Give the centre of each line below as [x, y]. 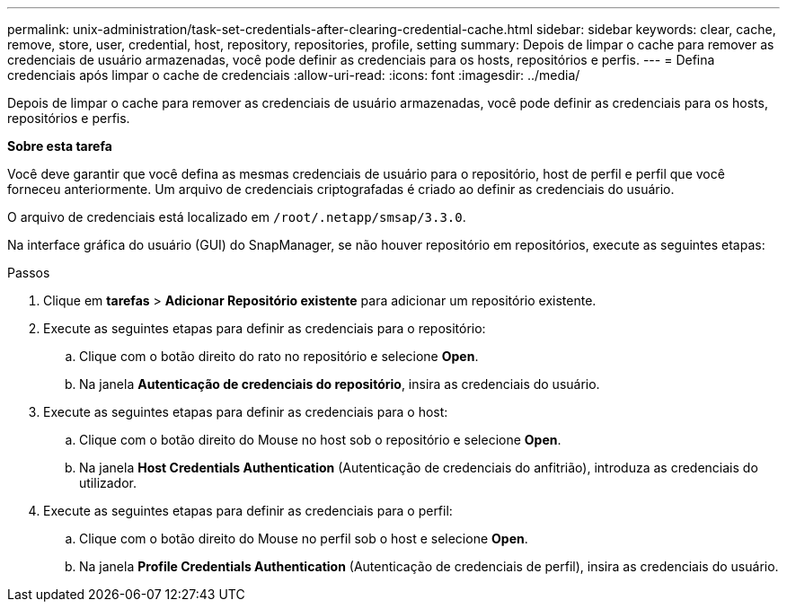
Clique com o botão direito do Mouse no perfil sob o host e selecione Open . [304, 538]
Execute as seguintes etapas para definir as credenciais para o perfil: [248, 511]
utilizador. [108, 483]
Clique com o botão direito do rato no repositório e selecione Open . [279, 356]
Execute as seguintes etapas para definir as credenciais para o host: [246, 412]
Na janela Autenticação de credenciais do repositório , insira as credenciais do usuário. [340, 384]
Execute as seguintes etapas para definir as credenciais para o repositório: [265, 328]
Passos [29, 273]
